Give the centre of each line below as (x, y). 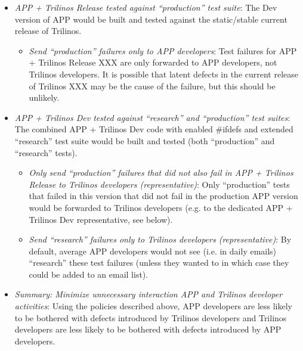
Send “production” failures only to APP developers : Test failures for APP (163, 50)
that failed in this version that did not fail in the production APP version (163, 196)
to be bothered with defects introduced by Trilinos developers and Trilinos (151, 317)
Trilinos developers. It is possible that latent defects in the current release (164, 74)
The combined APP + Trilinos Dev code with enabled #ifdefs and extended (154, 129)
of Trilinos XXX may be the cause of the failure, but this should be (152, 86)
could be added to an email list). (89, 274)
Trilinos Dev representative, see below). (101, 219)
